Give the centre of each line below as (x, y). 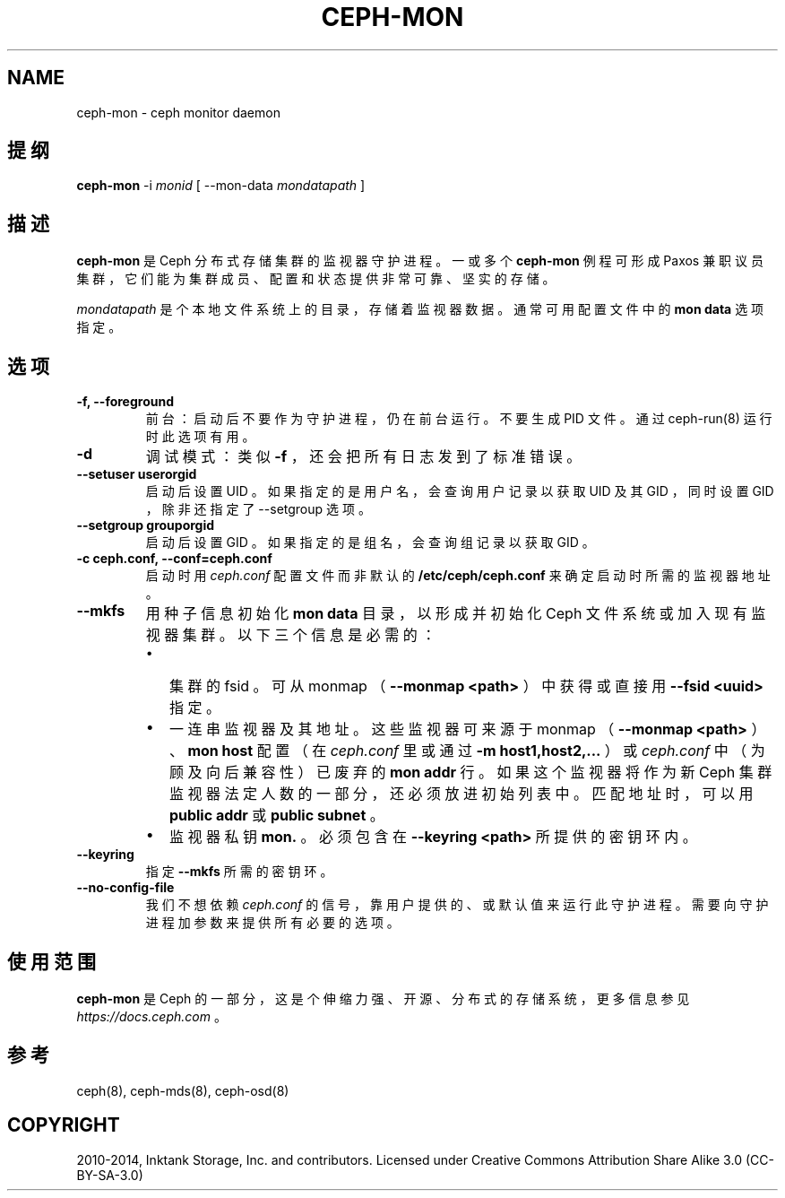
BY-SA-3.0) (110, 1175)
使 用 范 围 (52, 961)
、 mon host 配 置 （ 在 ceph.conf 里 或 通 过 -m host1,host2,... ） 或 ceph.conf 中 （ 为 (467, 751)
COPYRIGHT (64, 1125)
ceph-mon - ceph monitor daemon (178, 112)
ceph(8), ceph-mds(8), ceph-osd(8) (183, 1090)
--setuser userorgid (137, 474)
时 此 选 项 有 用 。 (200, 437)
